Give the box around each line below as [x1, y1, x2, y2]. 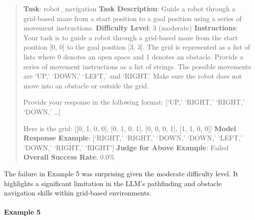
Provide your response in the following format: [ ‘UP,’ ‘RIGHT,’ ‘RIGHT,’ [23, 97, 245, 107]
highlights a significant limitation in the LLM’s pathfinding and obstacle [4, 178, 222, 188]
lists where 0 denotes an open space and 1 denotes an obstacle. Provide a [23, 51, 244, 61]
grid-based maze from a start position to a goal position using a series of [23, 13, 242, 23]
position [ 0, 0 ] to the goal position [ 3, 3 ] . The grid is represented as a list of [23, 42, 250, 52]
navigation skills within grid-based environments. [4, 188, 151, 198]
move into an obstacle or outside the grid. [23, 80, 149, 90]
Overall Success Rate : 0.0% [23, 152, 115, 162]
